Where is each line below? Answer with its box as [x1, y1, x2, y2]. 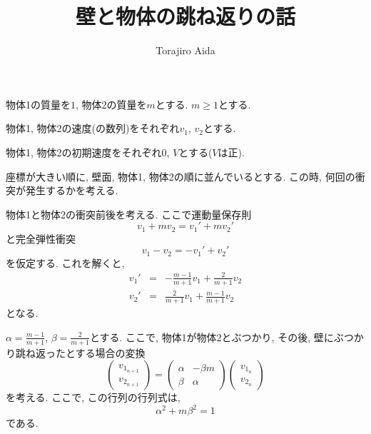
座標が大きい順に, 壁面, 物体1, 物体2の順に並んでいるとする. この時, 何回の [6, 168, 355, 183]
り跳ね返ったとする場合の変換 [6, 345, 146, 360]
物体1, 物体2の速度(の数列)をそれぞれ [6, 121, 180, 136]
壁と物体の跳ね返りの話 [75, 1, 295, 31]
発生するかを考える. [25, 183, 118, 198]
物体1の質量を [6, 96, 71, 111]
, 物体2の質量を [76, 96, 147, 111]
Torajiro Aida [156, 43, 215, 58]
